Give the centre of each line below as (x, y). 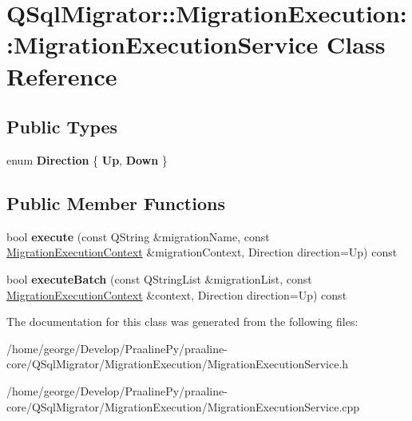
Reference (62, 75)
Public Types (62, 127)
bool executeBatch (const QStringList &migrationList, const (159, 278)
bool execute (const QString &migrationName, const (138, 236)
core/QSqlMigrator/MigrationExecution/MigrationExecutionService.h (178, 364)
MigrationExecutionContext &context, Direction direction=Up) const (177, 294)
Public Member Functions (116, 203)
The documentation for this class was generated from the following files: (182, 322)
